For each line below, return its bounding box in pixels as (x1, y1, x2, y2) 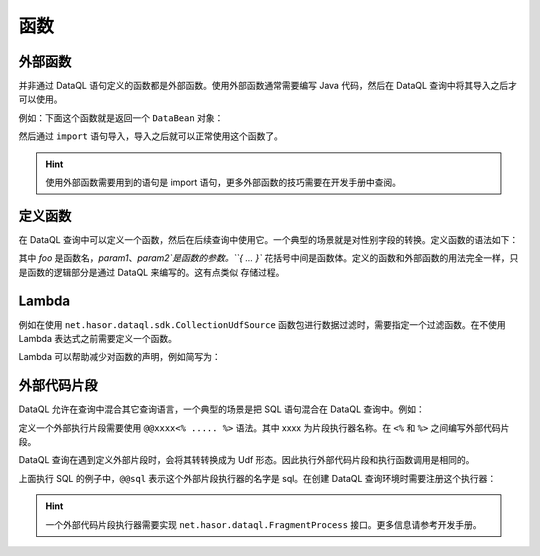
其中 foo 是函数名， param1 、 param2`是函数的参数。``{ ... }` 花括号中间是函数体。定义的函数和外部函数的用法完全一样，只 (18, 252, 519, 264)
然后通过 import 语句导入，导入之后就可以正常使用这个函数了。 (18, 130, 284, 142)
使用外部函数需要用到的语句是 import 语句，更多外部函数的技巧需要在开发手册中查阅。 (45, 176, 402, 189)
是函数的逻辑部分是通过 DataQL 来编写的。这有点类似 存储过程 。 (18, 266, 285, 278)
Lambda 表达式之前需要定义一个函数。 (18, 333, 177, 344)
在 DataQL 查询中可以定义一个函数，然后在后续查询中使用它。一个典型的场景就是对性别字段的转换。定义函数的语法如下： (18, 233, 519, 245)
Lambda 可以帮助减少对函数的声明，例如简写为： (18, 351, 221, 363)
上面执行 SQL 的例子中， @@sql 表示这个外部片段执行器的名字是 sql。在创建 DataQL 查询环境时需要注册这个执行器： (18, 472, 497, 484)
